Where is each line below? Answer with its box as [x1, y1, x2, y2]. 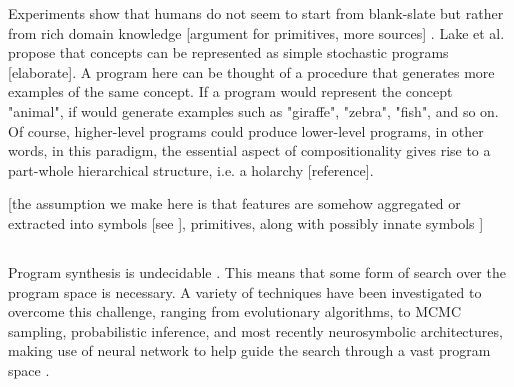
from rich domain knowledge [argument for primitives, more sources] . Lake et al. [8, 22, 505, 43]
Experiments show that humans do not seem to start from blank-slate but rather [8, 3, 504, 23]
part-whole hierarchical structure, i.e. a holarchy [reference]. [8, 159, 374, 180]
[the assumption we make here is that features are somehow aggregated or [8, 193, 461, 214]
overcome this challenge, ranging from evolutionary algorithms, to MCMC [8, 301, 462, 322]
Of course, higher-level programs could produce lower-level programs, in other [8, 120, 484, 141]
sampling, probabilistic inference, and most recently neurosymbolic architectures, [8, 320, 503, 341]
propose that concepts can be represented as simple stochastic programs [8, 42, 449, 63]
